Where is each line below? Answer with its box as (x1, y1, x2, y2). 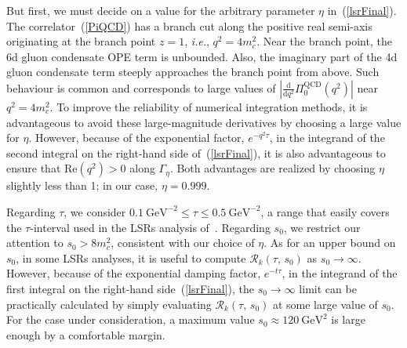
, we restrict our (283, 219, 361, 235)
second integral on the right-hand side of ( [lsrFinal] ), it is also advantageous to (6, 144, 386, 161)
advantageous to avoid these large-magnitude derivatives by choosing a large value (6, 114, 402, 130)
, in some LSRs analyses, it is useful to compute (16, 249, 246, 266)
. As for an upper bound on (263, 234, 396, 251)
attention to (6, 234, 64, 251)
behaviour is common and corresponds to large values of (6, 79, 276, 96)
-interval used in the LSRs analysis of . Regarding (30, 219, 271, 235)
